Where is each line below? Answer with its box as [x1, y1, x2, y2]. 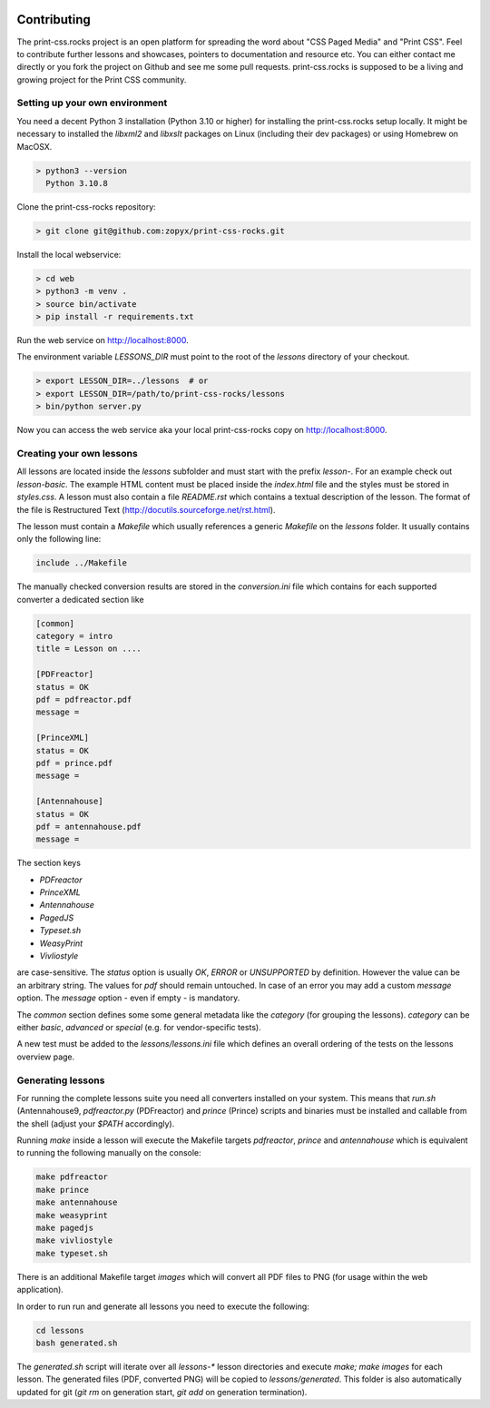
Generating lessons [16, 1074, 105, 1087]
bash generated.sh [35, 1337, 118, 1348]
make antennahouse [35, 1197, 118, 1207]
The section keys [16, 858, 82, 869]
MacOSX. [16, 141, 53, 152]
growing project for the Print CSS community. [16, 74, 187, 85]
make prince [35, 1185, 90, 1195]
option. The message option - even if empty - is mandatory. [16, 992, 240, 1003]
